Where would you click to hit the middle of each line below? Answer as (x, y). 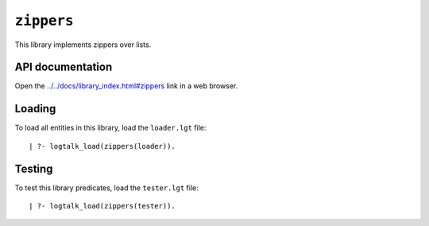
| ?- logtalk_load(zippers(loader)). (102, 146)
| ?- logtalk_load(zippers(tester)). (102, 206)
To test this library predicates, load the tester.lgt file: (106, 188)
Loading (35, 109)
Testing (34, 168)
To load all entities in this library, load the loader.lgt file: (110, 128)
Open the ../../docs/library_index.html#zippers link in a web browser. (126, 86)
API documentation (64, 67)
